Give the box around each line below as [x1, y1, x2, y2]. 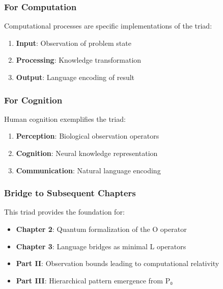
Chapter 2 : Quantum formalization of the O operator [16, 224, 187, 234]
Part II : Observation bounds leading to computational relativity [16, 258, 219, 269]
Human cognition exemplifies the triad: [4, 113, 126, 124]
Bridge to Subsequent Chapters [4, 187, 136, 199]
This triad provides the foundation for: [4, 206, 125, 217]
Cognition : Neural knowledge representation [16, 148, 158, 158]
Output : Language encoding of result [16, 72, 135, 82]
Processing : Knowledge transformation [16, 55, 142, 65]
